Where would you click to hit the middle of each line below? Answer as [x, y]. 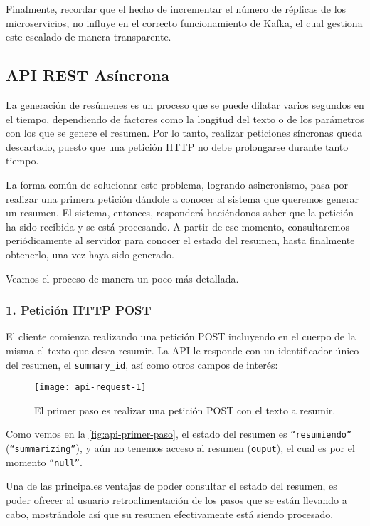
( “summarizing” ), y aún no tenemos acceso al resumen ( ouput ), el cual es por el [180, 448]
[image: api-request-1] [90, 388]
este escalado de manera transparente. [89, 37]
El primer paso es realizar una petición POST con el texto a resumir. [185, 410]
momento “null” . [44, 462]
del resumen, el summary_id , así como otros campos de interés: [142, 364]
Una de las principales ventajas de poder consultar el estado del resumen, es [171, 486]
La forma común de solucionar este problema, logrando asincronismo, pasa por [177, 184]
